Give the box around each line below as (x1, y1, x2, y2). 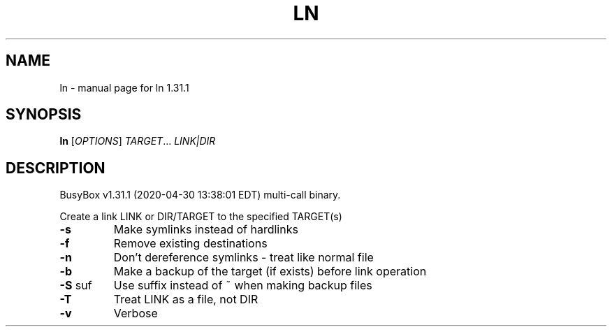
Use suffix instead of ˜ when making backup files (113, 278, 372, 293)
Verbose (113, 306, 158, 321)
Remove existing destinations (113, 236, 268, 251)
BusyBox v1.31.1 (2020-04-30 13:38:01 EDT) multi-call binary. (59, 189, 341, 201)
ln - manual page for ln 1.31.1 (59, 81, 189, 94)
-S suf (59, 278, 92, 293)
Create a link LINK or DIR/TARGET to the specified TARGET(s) (59, 210, 342, 223)
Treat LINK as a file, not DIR (113, 292, 258, 307)
